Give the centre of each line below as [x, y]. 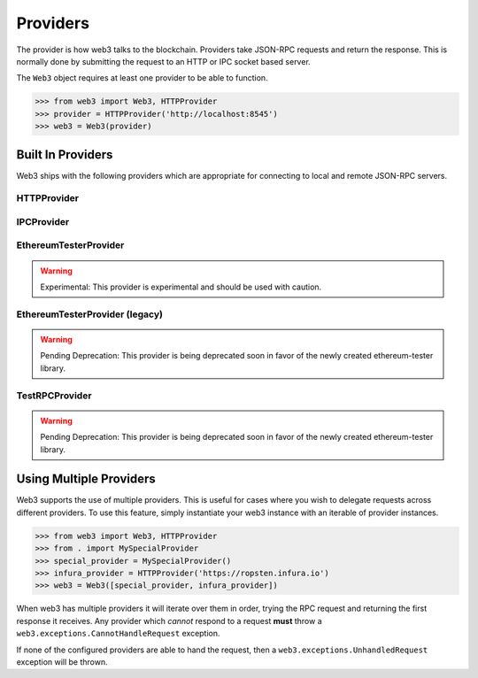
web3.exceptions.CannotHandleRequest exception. [118, 634]
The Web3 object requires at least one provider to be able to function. [143, 78]
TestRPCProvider [54, 396]
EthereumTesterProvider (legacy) [90, 314]
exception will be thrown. [62, 662]
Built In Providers [65, 154]
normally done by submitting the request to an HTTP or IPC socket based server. [164, 61]
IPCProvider [43, 221]
